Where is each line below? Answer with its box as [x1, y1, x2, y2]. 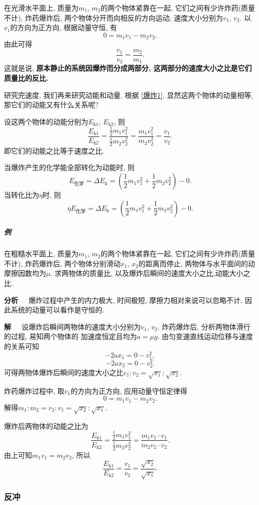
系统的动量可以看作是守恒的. [11, 304, 104, 315]
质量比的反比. [4, 72, 49, 83]
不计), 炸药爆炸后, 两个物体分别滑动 [4, 258, 121, 268]
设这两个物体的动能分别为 [4, 116, 88, 126]
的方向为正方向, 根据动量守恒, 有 [10, 22, 117, 33]
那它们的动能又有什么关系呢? [4, 99, 99, 110]
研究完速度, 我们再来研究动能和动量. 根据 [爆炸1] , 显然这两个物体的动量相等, [4, 89, 253, 100]
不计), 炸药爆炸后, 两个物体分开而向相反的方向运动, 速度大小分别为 [4, 12, 223, 23]
